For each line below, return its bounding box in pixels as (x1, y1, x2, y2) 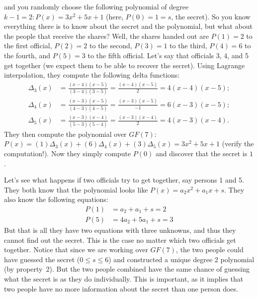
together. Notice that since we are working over (4, 244, 148, 255)
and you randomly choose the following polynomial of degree (4, 1, 189, 11)
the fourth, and (4, 50, 51, 60)
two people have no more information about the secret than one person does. (4, 283, 238, 294)
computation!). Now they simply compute (4, 148, 131, 158)
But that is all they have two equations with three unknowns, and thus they (4, 224, 236, 235)
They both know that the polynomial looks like (4, 184, 148, 195)
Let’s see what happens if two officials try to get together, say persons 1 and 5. (4, 175, 245, 185)
